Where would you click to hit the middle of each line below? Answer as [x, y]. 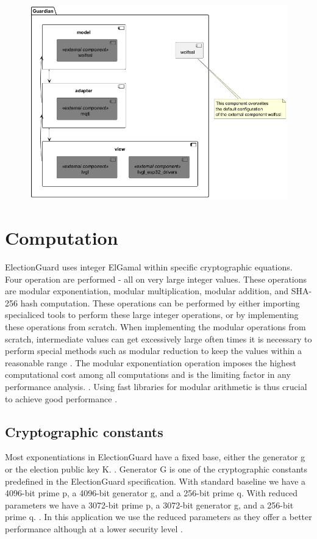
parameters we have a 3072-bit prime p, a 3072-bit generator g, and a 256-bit [149, 505]
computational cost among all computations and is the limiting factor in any [148, 374]
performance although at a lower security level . [94, 528]
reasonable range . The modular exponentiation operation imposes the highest [151, 362]
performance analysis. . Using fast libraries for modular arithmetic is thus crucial [156, 386]
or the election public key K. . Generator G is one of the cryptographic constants [156, 468]
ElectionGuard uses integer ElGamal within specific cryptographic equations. [149, 266]
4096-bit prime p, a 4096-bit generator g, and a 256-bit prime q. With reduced [151, 493]
